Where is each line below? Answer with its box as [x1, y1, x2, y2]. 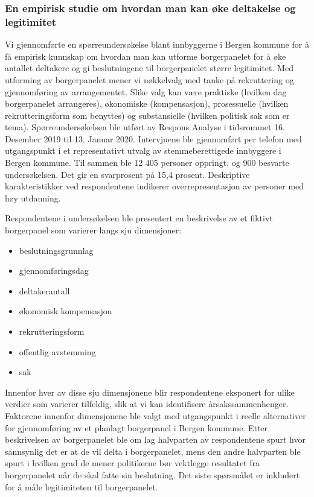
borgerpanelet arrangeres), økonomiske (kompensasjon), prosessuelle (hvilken [5, 97, 289, 110]
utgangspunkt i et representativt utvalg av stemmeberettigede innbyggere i [5, 144, 281, 157]
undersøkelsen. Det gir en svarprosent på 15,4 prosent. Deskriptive [5, 168, 250, 180]
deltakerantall [19, 284, 70, 297]
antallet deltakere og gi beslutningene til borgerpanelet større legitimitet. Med [5, 62, 293, 74]
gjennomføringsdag [19, 264, 89, 277]
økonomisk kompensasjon [19, 305, 112, 317]
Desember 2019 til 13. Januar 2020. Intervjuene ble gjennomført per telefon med [5, 132, 302, 145]
